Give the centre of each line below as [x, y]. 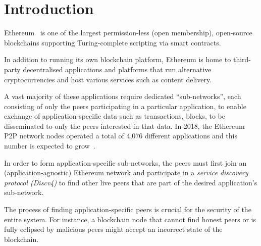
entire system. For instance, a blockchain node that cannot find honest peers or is [130, 219]
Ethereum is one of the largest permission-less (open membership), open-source [128, 33]
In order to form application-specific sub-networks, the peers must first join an [125, 162]
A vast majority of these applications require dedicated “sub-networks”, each [123, 96]
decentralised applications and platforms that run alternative [117, 69]
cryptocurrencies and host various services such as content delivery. [108, 79]
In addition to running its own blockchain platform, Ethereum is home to [118, 59]
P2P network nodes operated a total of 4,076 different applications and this [121, 136]
